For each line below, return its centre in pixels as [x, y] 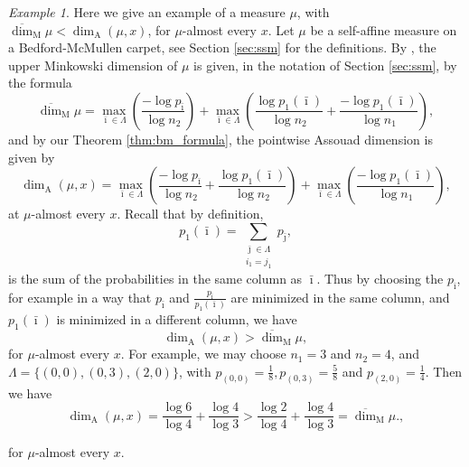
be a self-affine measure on [384, 29]
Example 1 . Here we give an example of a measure [147, 12]
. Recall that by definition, [190, 214]
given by [32, 157]
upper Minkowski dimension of [93, 65]
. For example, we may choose [203, 354]
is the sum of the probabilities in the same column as [155, 279]
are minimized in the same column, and [340, 297]
